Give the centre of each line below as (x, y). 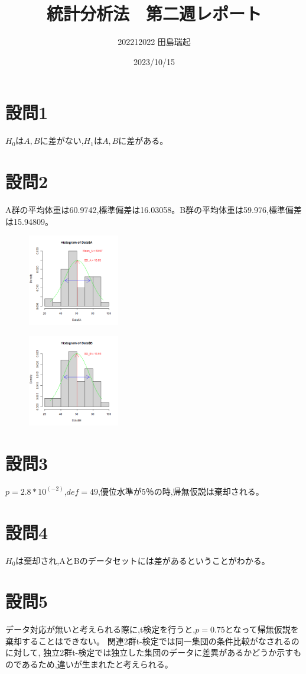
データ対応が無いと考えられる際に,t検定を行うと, (100, 629)
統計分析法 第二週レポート (154, 13)
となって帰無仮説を (262, 629)
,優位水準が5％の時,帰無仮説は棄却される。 (181, 491)
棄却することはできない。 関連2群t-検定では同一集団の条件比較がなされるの (152, 641)
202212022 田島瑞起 (154, 42)
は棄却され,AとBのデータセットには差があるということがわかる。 (143, 560)
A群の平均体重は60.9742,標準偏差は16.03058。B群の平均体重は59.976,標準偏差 (154, 209)
